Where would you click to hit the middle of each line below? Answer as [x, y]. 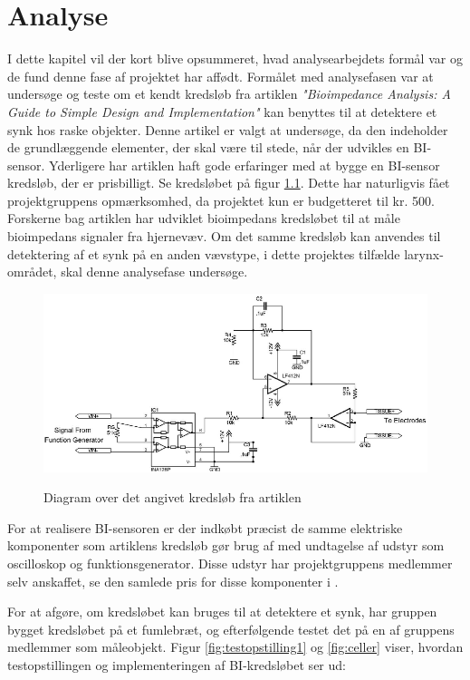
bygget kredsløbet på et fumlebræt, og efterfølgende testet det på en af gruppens [231, 629]
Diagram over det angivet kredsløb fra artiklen [173, 497]
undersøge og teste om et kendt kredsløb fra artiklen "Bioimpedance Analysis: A [229, 94]
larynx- [424, 253]
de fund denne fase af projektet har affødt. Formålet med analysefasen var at [221, 76]
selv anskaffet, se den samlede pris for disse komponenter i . [173, 581]
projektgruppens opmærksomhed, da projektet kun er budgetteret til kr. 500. [221, 200]
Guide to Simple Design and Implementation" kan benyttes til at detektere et [222, 111]
